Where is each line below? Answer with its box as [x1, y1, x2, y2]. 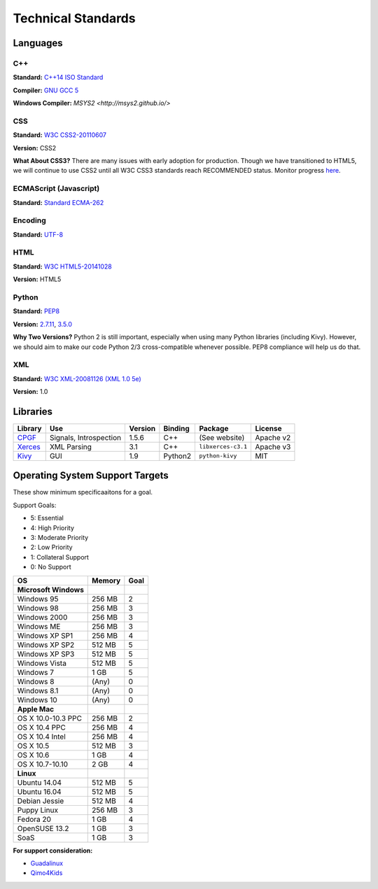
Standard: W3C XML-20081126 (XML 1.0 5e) [13, 374, 141, 383]
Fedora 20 [17, 814, 52, 824]
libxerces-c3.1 [199, 443, 248, 450]
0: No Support [30, 563, 71, 571]
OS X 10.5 [17, 741, 50, 751]
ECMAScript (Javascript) [13, 184, 100, 194]
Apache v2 [255, 432, 291, 442]
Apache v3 [255, 441, 291, 451]
